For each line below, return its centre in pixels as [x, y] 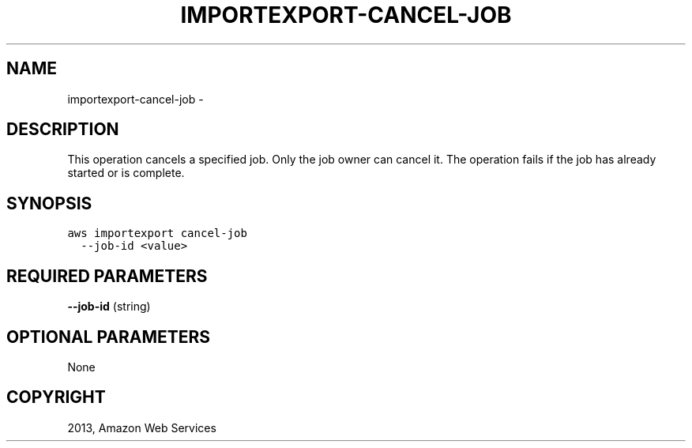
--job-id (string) [109, 307]
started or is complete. [126, 173]
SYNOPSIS [49, 203]
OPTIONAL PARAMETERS [109, 337]
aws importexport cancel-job [157, 233]
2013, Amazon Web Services [142, 427]
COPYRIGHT [56, 397]
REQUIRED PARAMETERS [107, 276]
